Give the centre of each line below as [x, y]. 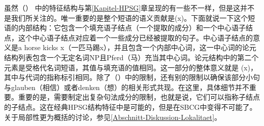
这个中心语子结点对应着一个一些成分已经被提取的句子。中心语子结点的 [135, 37]
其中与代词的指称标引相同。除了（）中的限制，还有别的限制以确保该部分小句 [132, 77]
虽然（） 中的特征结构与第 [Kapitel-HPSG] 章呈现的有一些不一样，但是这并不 [129, 8]
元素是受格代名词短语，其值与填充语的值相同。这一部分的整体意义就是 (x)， [131, 67]
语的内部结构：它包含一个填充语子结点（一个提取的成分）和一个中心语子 [125, 28]
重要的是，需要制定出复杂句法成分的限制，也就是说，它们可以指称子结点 [139, 97]
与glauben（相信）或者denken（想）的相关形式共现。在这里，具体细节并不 [127, 87]
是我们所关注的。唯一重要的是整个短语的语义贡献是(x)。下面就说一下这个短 [130, 17]
